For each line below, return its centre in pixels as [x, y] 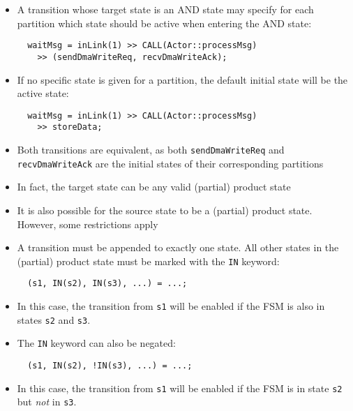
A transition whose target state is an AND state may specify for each [165, 9]
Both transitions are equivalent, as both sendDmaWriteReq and [151, 149]
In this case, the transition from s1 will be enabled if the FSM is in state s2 [180, 388]
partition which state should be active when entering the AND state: [164, 23]
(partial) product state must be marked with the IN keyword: [148, 261]
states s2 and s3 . [54, 319]
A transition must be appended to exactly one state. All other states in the [178, 247]
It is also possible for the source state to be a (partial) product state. [165, 210]
